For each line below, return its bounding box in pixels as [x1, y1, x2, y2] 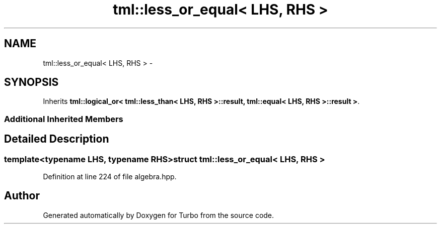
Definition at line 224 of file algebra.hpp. [43, 172, 177, 181]
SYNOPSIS [4, 76, 59, 89]
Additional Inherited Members [4, 113, 123, 124]
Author [4, 189, 40, 202]
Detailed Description [4, 133, 109, 146]
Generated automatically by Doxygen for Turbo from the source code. [43, 210, 274, 219]
